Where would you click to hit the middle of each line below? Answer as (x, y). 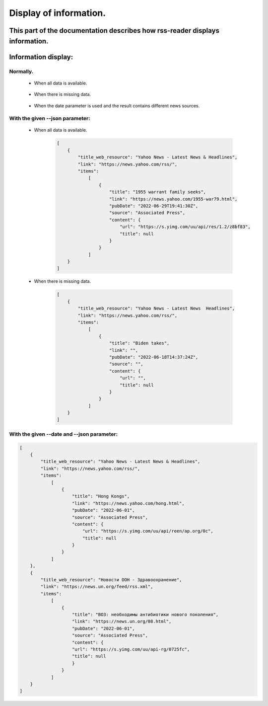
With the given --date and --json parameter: (64, 434)
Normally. (21, 71)
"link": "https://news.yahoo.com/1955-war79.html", (173, 199)
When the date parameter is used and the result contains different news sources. (117, 106)
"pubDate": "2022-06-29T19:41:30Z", (154, 206)
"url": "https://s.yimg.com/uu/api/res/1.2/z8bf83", (185, 227)
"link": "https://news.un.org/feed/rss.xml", (97, 587)
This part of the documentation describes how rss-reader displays (114, 31)
